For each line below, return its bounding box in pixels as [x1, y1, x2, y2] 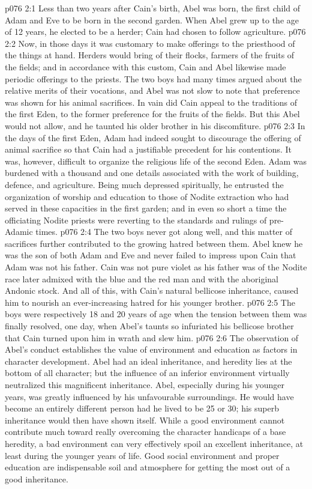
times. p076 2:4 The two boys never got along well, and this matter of [35, 225, 292, 238]
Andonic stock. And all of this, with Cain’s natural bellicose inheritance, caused [5, 284, 299, 297]
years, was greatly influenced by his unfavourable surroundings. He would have [5, 390, 294, 402]
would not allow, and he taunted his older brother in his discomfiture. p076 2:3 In [5, 119, 305, 132]
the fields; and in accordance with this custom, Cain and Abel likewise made [5, 60, 286, 73]
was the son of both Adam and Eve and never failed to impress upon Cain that [5, 249, 296, 261]
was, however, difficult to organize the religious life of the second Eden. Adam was [5, 154, 307, 167]
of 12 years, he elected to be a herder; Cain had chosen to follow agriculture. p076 [5, 25, 306, 38]
